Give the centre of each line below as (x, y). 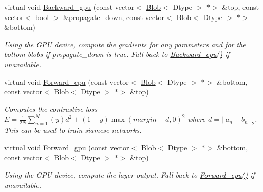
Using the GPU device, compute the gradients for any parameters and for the (125, 44)
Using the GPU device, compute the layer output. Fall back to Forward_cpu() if (129, 174)
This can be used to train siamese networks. (73, 130)
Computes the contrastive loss (51, 109)
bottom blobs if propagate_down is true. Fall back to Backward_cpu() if (117, 54)
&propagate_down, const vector (114, 17)
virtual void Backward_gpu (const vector (69, 7)
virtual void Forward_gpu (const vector (67, 147)
